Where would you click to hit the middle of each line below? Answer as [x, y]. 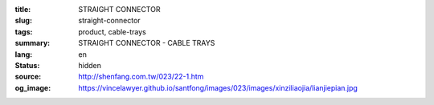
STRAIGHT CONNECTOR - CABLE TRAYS [147, 43]
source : [28, 77]
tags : [24, 31]
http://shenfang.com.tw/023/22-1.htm [141, 77]
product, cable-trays [112, 31]
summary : [33, 43]
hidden [90, 65]
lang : [24, 54]
